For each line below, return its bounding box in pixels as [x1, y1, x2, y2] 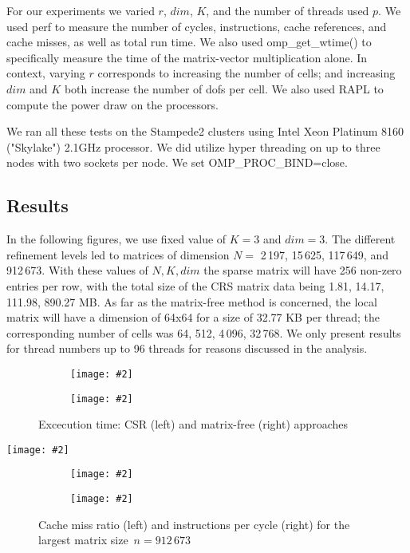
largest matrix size [38, 531, 128, 548]
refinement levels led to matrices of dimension [6, 246, 230, 263]
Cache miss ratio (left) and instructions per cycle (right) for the [38, 515, 350, 532]
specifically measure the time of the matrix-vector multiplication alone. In [6, 49, 368, 65]
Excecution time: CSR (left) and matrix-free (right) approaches [38, 416, 348, 433]
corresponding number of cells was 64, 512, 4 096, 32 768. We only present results [6, 324, 401, 341]
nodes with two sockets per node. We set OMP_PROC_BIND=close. [6, 154, 348, 171]
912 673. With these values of [6, 262, 148, 278]
